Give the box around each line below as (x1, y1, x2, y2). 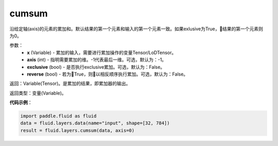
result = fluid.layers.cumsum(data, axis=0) (20, 127, 135, 133)
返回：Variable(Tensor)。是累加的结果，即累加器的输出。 (9, 80, 131, 87)
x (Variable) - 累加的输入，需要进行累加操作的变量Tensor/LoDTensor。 (27, 49, 177, 56)
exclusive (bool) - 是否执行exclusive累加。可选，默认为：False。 (27, 64, 165, 70)
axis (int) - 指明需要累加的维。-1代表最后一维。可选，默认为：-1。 (27, 57, 167, 63)
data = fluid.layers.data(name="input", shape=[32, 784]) (20, 120, 170, 126)
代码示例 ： (9, 99, 32, 105)
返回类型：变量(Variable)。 (9, 90, 66, 96)
